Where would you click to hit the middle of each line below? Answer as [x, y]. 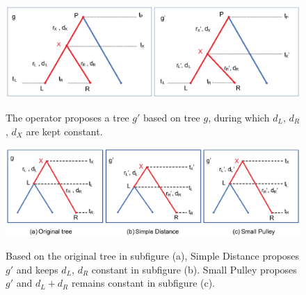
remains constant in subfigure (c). [143, 283]
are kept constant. [64, 131]
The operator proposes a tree [67, 117]
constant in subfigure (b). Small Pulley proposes [194, 269]
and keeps [37, 269]
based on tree [172, 117]
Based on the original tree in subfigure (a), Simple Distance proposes [153, 256]
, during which [239, 117]
